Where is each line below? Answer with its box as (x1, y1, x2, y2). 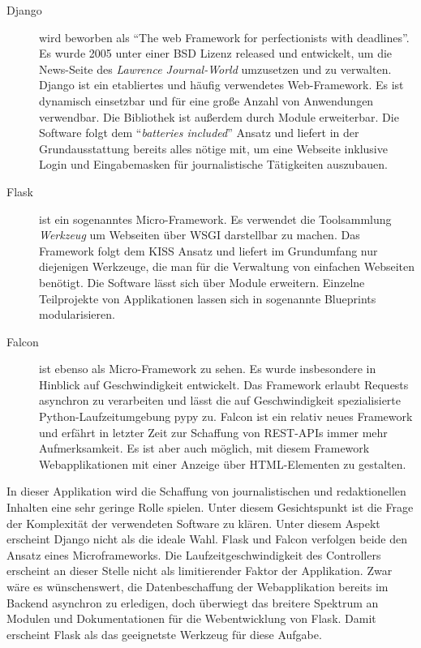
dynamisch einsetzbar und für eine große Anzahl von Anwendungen (39, 92, 374, 109)
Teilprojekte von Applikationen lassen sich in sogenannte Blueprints (39, 290, 376, 307)
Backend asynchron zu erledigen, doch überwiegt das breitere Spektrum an (6, 594, 379, 611)
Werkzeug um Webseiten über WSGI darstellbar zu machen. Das (39, 226, 360, 243)
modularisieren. (39, 306, 115, 323)
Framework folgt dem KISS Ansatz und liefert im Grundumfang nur (39, 242, 378, 259)
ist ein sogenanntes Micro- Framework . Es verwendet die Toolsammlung (39, 210, 392, 227)
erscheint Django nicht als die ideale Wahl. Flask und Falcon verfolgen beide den (6, 530, 408, 547)
